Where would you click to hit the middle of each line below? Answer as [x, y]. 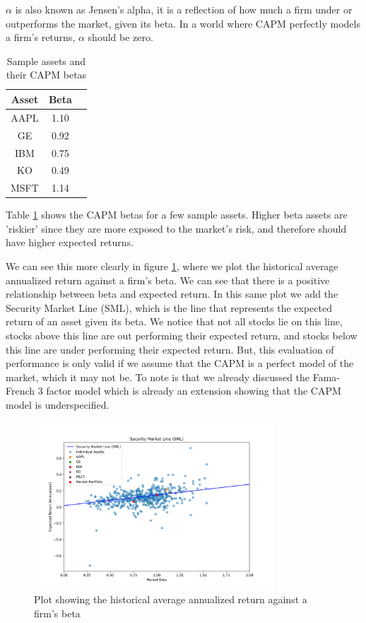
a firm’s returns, [41, 37]
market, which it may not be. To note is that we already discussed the [158, 377]
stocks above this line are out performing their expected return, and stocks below [182, 336]
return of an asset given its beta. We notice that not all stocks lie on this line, [174, 321]
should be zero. [120, 37]
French [20, 391]
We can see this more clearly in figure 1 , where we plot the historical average [172, 266]
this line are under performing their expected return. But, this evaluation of [170, 349]
